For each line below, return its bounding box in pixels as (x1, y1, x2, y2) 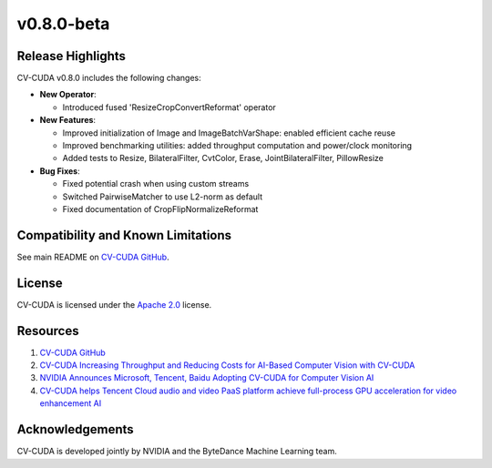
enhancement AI (39, 398, 102, 409)
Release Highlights (16, 48, 127, 64)
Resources (16, 323, 79, 339)
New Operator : (39, 89, 97, 100)
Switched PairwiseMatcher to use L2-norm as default (62, 191, 263, 202)
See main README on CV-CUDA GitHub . (16, 251, 169, 262)
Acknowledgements (16, 422, 134, 437)
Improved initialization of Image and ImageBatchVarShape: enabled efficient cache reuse (62, 127, 396, 138)
